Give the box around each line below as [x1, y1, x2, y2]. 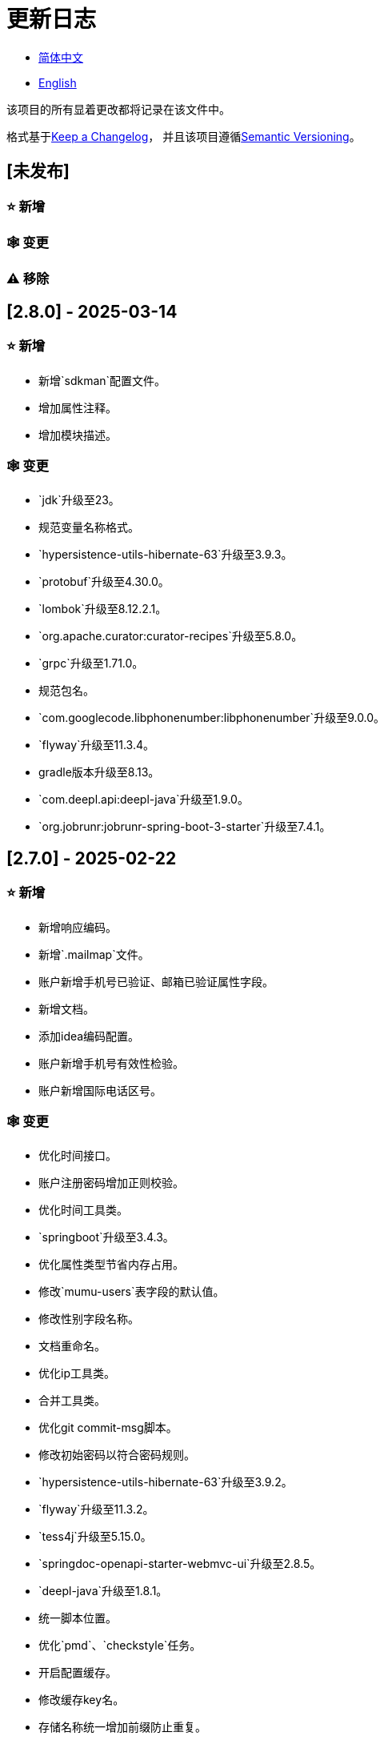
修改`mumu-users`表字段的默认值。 [38, 1285, 225, 1299]
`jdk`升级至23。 [38, 493, 120, 507]
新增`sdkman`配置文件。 [38, 373, 166, 387]
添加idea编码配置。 [38, 1028, 140, 1043]
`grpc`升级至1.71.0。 [38, 656, 144, 671]
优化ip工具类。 [38, 1366, 115, 1381]
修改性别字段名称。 [38, 1312, 139, 1326]
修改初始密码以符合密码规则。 [38, 1448, 195, 1462]
